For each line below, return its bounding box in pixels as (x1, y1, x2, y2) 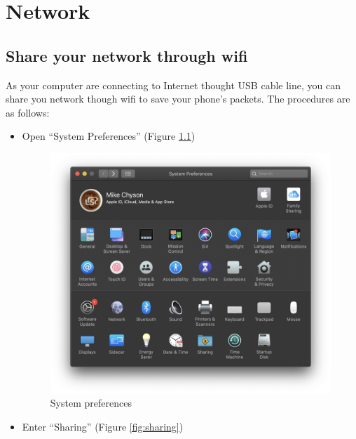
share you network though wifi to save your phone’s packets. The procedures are (6, 91, 350, 106)
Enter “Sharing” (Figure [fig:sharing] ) (22, 419, 184, 433)
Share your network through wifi (6, 44, 248, 66)
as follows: (6, 105, 50, 119)
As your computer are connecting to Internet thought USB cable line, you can (6, 77, 341, 92)
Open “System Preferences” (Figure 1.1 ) (22, 129, 196, 143)
